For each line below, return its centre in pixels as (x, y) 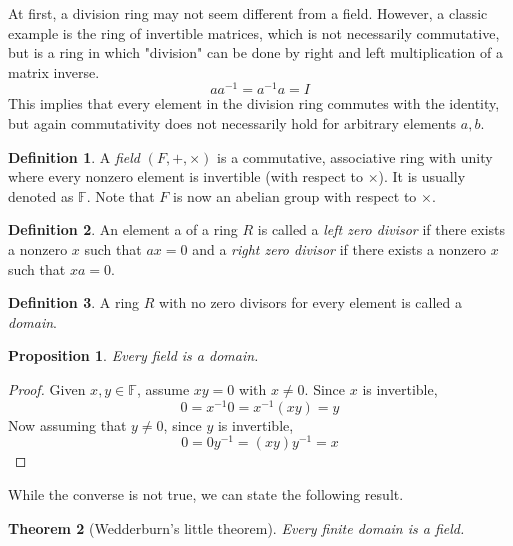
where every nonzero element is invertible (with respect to (185, 176)
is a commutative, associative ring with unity (355, 156)
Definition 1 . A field (74, 156)
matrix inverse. (54, 71)
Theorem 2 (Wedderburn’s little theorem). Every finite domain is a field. (236, 527)
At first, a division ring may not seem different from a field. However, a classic (248, 13)
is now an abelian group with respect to (295, 195)
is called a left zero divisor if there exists (381, 229)
